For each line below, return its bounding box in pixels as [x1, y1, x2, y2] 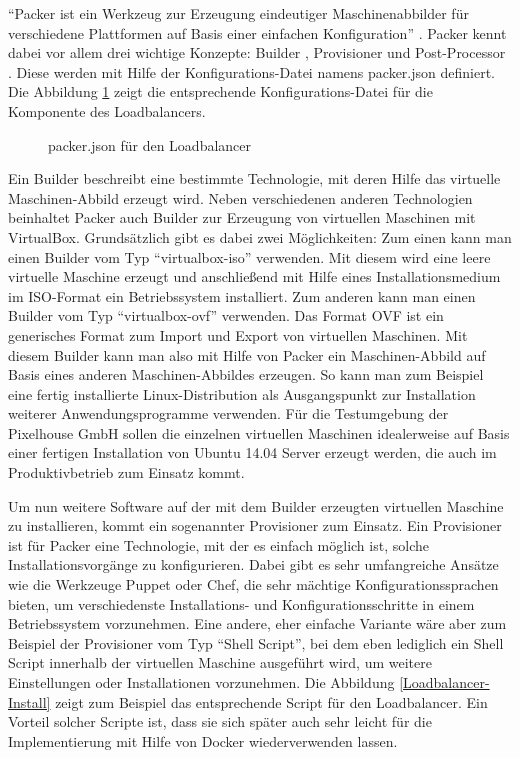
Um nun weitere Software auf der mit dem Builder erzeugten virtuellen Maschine [8, 495, 504, 516]
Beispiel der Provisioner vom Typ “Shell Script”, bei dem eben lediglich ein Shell [8, 632, 504, 653]
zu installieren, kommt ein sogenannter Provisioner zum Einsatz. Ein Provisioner [8, 515, 502, 536]
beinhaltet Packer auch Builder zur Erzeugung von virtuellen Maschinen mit [8, 207, 476, 228]
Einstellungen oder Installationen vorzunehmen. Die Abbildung [8, 672, 395, 692]
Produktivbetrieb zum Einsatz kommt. [8, 462, 245, 483]
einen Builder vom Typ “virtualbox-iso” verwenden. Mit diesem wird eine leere [8, 246, 491, 267]
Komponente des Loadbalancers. [8, 100, 206, 121]
